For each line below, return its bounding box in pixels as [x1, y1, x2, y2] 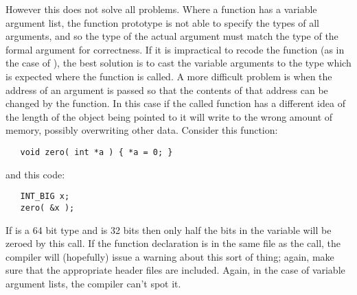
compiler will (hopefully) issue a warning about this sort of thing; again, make [5, 249, 334, 263]
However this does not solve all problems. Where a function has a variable [5, 2, 317, 16]
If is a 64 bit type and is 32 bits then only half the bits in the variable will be [5, 222, 332, 237]
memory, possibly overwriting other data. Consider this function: [5, 123, 278, 137]
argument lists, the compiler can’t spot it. [5, 276, 181, 290]
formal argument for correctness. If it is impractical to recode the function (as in [5, 42, 345, 56]
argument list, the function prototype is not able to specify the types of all [5, 15, 319, 29]
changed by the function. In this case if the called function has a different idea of [5, 96, 345, 110]
